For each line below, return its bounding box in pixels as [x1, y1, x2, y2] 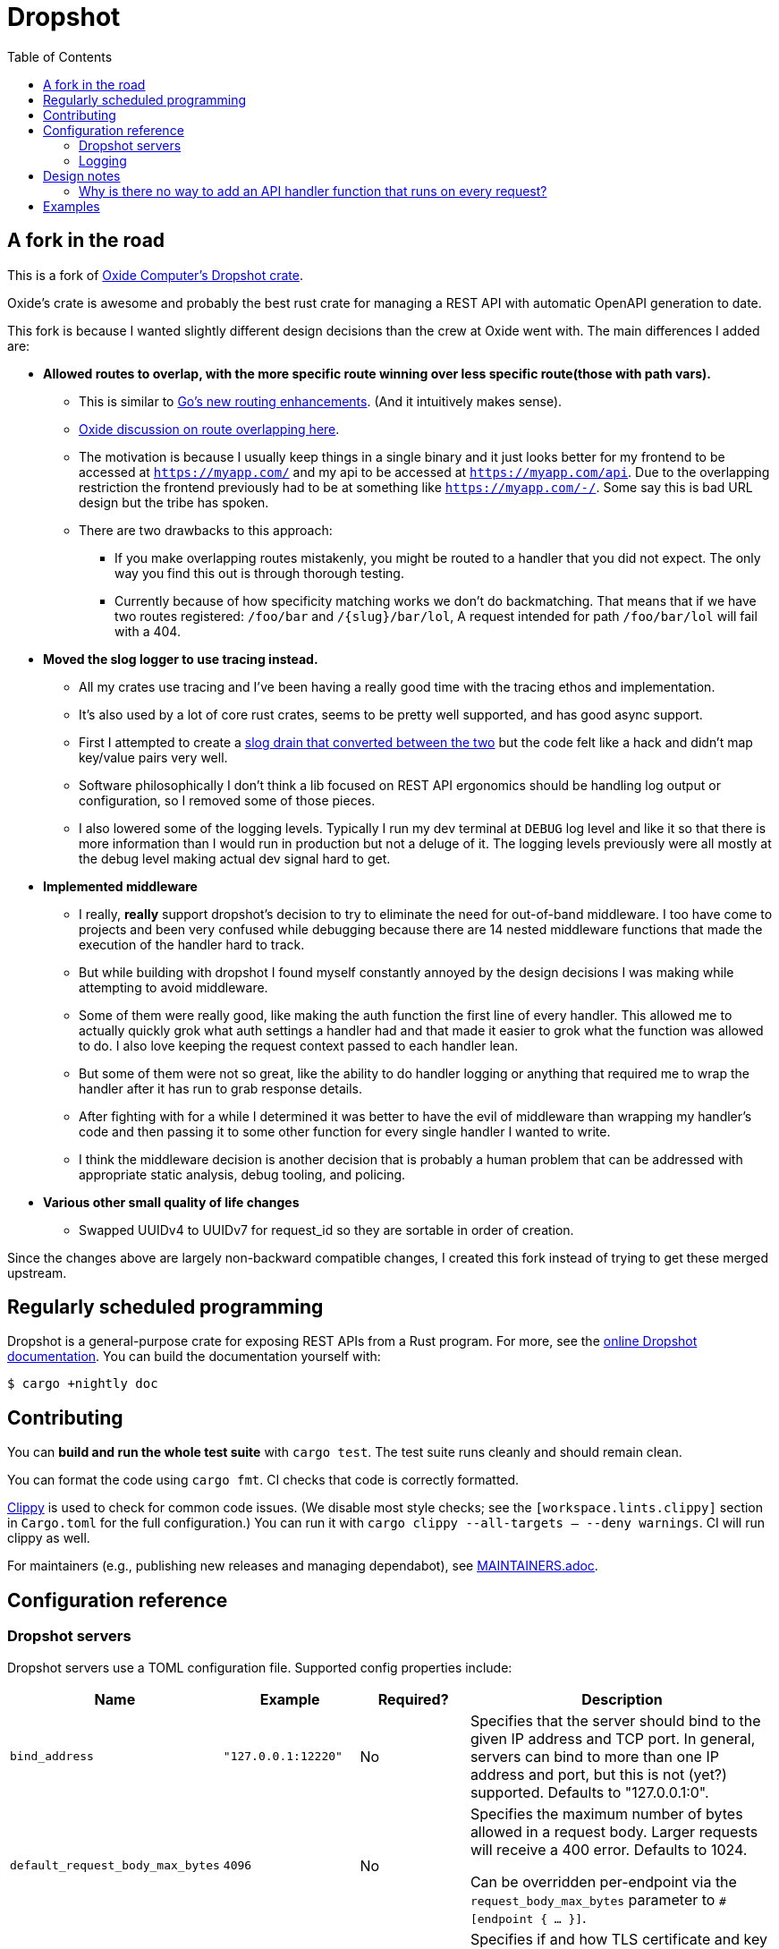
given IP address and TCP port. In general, [470, 1729, 756, 1748]
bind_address [10, 1749, 94, 1763]
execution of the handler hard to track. [79, 936, 305, 952]
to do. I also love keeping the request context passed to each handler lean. [79, 1037, 519, 1053]
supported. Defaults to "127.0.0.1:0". [470, 1783, 709, 1801]
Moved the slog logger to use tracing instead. [43, 651, 318, 667]
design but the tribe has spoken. [79, 494, 269, 510]
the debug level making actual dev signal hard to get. [79, 850, 391, 866]
